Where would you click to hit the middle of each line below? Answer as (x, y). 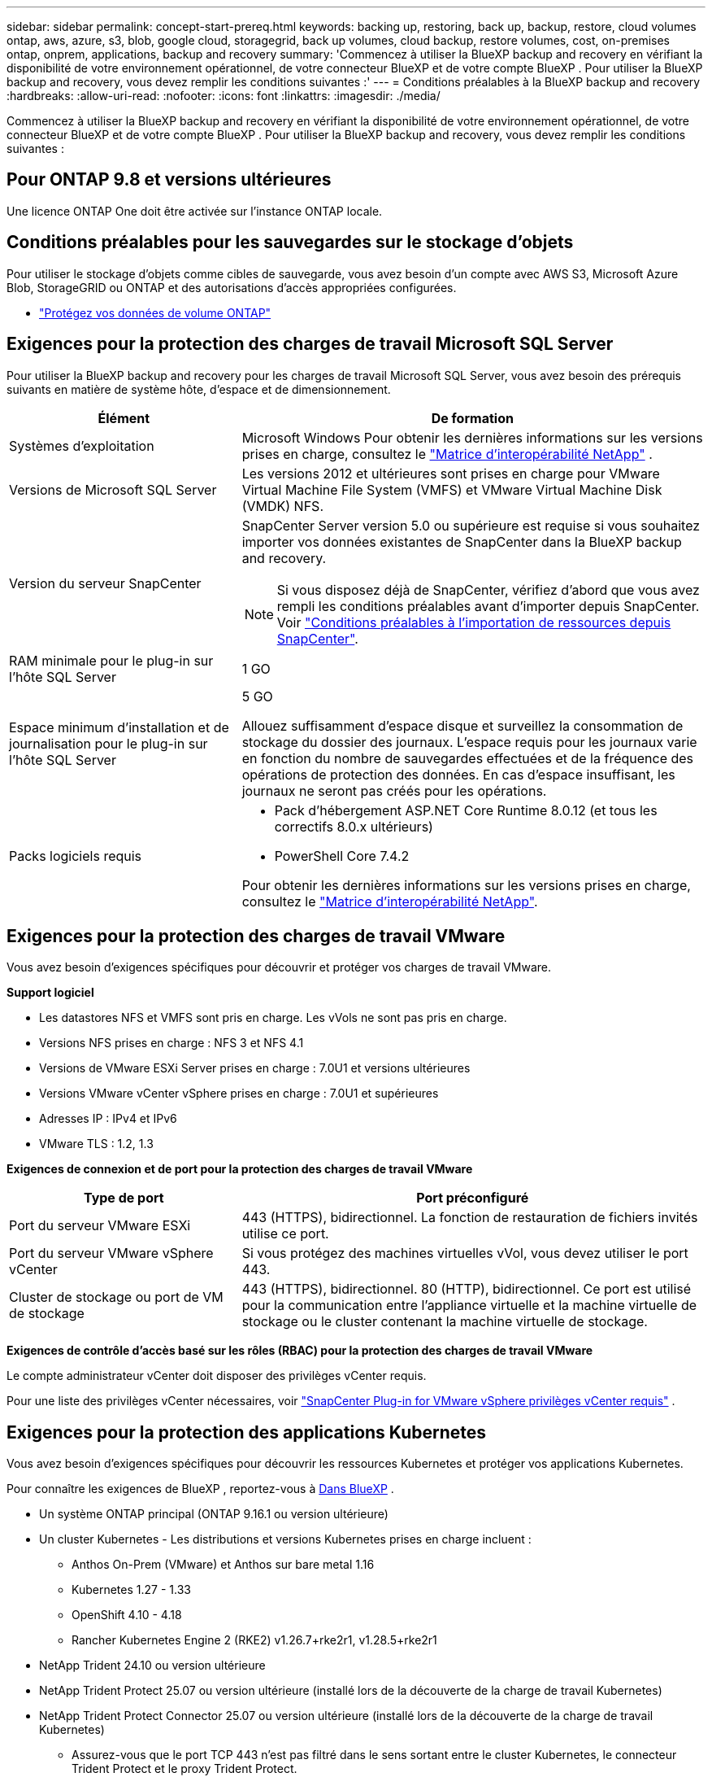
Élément (124, 418)
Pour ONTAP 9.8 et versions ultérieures (169, 180)
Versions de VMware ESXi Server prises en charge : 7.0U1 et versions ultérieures (255, 1068)
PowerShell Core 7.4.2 (342, 856)
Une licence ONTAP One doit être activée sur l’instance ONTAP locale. (195, 211)
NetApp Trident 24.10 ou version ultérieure (152, 1666)
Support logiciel (50, 993)
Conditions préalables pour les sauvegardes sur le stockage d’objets (290, 242)
